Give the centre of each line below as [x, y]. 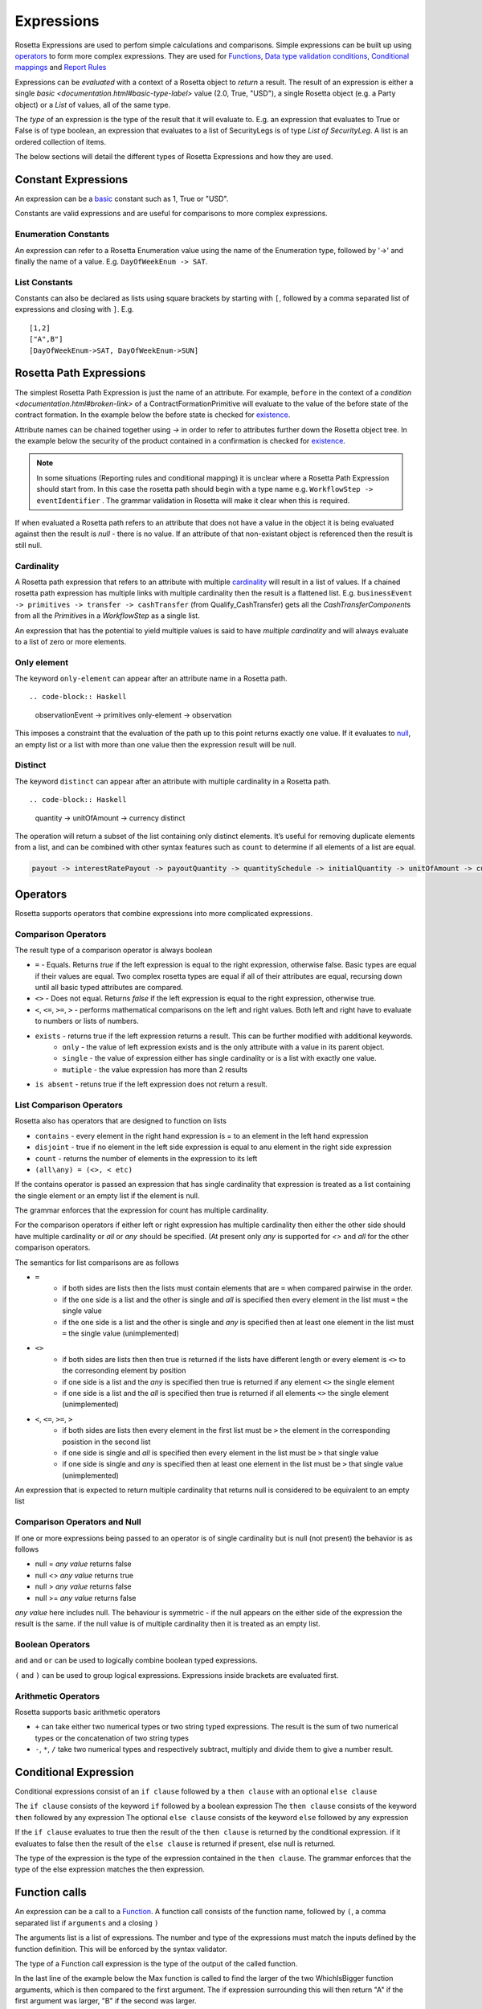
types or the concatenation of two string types [112, 1738]
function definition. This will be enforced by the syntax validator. [121, 1949]
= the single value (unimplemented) [121, 1333]
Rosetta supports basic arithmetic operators [88, 1712]
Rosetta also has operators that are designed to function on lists [120, 1121]
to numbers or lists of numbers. [87, 1021]
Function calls [51, 1892]
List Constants [44, 282]
